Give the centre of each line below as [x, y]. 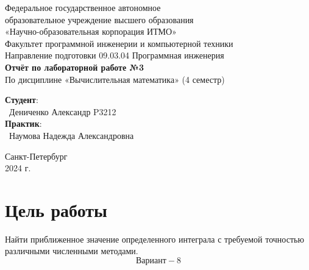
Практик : [23, 123]
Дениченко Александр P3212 [62, 111]
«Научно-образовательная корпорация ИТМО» [91, 31]
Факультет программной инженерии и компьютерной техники [119, 43]
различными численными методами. [72, 251]
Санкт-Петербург [36, 156]
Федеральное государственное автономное [83, 7]
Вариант [151, 261]
